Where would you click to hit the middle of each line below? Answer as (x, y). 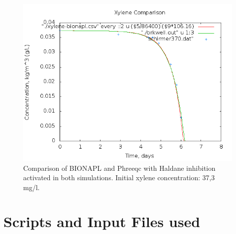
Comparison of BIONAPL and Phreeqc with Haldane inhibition (119, 168)
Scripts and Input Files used (102, 221)
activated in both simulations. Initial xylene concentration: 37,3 (119, 177)
